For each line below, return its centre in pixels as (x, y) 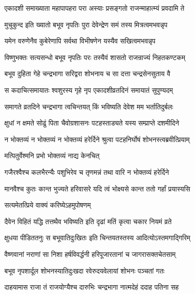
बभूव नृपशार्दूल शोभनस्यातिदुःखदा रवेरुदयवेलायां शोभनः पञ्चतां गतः (85, 270)
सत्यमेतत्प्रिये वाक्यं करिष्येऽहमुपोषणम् (48, 205)
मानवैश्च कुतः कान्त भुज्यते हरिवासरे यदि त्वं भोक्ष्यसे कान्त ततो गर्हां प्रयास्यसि (97, 188)
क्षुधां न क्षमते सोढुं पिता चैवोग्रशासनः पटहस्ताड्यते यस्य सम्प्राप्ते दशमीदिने (92, 123)
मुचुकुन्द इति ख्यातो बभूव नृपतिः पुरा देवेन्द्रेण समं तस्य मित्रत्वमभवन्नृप (86, 24)
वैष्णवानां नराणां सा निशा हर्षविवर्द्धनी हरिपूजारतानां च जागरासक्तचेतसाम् (90, 254)
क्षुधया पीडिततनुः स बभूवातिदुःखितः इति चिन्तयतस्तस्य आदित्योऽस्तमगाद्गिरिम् (97, 238)
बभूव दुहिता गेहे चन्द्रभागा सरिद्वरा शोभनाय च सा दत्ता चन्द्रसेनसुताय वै (87, 73)
